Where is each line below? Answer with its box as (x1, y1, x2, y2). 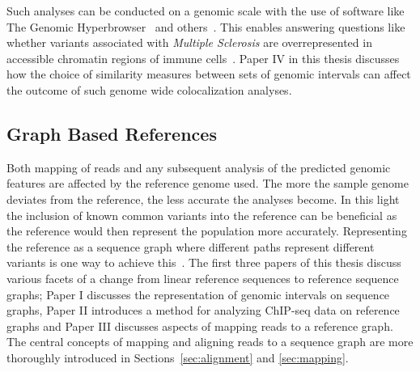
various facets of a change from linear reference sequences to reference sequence (6, 269, 399, 286)
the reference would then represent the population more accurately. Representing (6, 222, 407, 239)
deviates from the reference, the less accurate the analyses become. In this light (6, 190, 400, 207)
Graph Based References (6, 120, 217, 146)
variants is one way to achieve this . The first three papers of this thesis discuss (6, 254, 401, 271)
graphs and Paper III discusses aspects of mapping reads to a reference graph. (6, 317, 393, 334)
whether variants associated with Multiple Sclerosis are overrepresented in (6, 34, 372, 51)
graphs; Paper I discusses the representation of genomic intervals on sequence (6, 285, 390, 302)
